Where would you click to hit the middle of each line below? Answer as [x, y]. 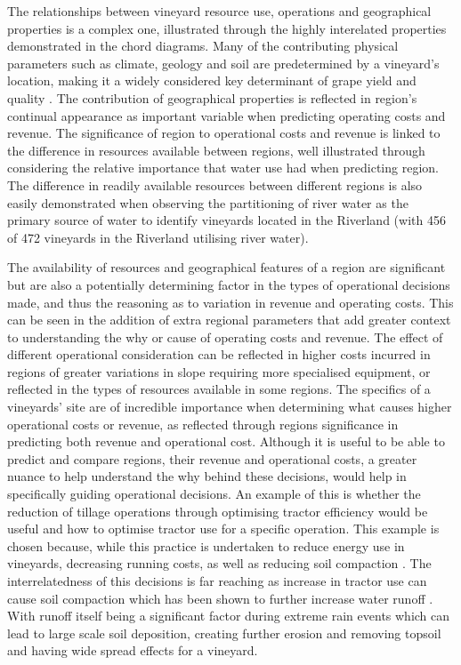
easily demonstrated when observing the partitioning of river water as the [208, 202]
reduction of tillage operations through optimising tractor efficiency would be [218, 511]
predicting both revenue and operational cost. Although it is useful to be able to [226, 441]
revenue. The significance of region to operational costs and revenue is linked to [224, 133]
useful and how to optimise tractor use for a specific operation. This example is [223, 529]
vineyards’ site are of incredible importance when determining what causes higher [230, 407]
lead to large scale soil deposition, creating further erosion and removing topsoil [224, 633]
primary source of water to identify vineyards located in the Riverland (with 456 [226, 220]
